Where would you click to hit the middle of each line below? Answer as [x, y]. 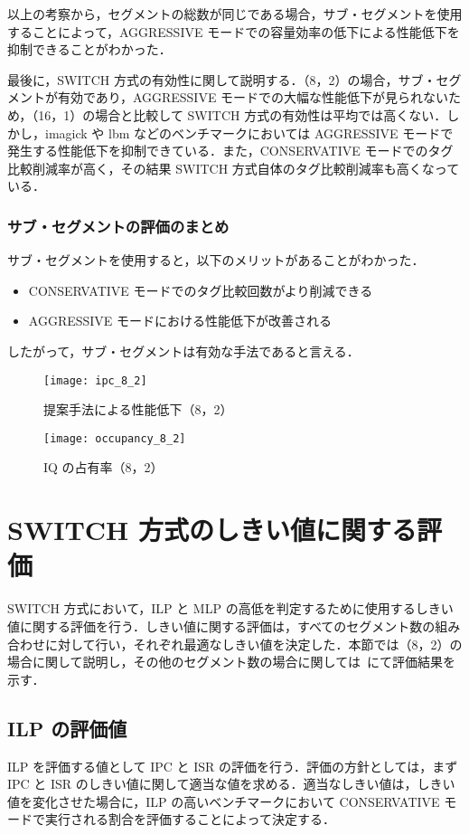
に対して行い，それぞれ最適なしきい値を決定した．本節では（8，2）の [253, 644]
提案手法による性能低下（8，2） [138, 409]
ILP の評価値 [67, 728]
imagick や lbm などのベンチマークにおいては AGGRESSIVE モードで [249, 133]
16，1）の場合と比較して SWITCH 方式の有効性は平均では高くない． [243, 114]
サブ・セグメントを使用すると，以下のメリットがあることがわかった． [216, 260]
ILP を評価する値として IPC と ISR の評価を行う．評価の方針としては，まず [233, 766]
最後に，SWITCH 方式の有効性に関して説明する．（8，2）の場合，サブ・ [222, 79]
